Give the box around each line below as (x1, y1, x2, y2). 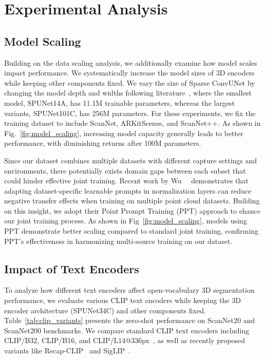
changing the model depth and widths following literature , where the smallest (4, 87, 252, 98)
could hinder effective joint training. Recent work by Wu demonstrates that (4, 175, 249, 186)
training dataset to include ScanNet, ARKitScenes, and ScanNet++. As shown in (4, 118, 261, 128)
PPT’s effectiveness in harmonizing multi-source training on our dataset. (4, 235, 233, 246)
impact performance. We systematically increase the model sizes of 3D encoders (4, 67, 255, 78)
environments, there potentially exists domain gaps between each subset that (4, 165, 246, 176)
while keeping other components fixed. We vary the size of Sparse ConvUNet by (4, 77, 255, 88)
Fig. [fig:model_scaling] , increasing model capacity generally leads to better (4, 127, 243, 138)
